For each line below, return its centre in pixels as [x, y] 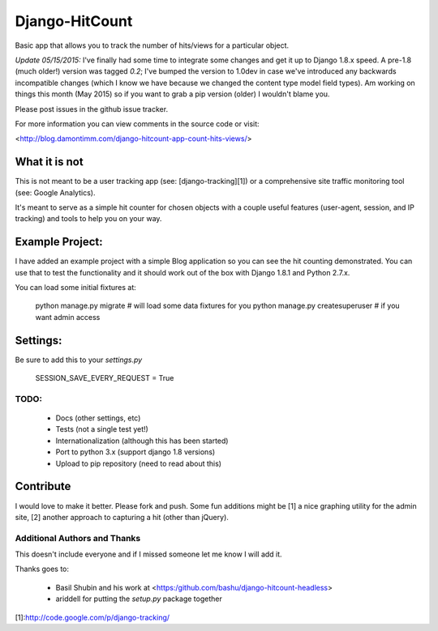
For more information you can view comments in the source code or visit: [137, 124]
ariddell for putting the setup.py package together [139, 599]
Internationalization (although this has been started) [142, 441]
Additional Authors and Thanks [78, 538]
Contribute [43, 486]
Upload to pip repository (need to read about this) [139, 463]
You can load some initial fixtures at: [76, 288]
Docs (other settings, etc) [98, 418]
